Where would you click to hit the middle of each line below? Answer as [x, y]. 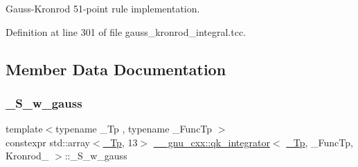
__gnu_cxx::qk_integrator [212, 142]
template [24, 129]
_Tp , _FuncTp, [320, 142]
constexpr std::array [48, 142]
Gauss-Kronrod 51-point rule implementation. [103, 8]
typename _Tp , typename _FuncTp [134, 129]
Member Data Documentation [116, 69]
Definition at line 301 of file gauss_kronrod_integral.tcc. [126, 31]
